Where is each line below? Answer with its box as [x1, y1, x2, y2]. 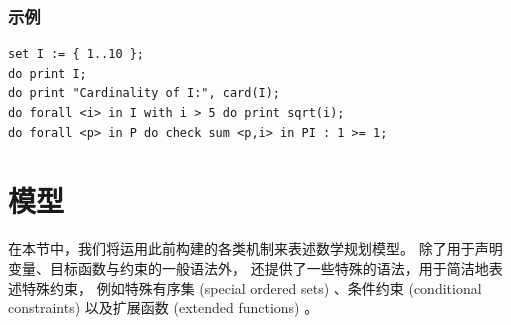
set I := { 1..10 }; [8, 47, 145, 62]
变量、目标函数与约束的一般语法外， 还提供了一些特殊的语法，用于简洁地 [8, 257, 489, 278]
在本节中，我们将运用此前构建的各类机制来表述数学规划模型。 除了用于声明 [8, 238, 503, 259]
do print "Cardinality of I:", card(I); [8, 86, 281, 101]
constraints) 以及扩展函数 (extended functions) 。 [8, 297, 319, 318]
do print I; [8, 66, 87, 81]
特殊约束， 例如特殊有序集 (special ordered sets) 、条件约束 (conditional [21, 277, 482, 298]
